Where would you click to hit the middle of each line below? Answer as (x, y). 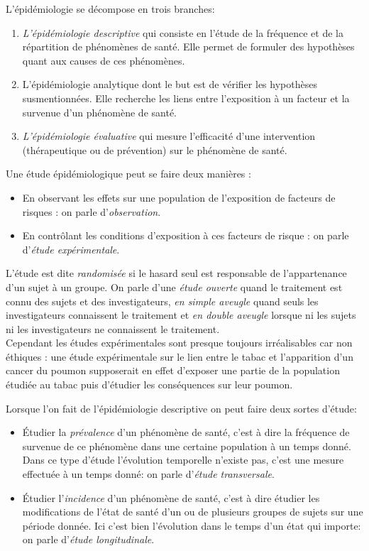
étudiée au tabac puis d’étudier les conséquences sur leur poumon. (149, 384)
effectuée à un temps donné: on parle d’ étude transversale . (148, 474)
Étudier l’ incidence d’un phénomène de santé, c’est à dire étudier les (171, 497)
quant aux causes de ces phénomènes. (104, 60)
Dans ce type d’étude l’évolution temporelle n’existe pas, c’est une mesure (183, 460)
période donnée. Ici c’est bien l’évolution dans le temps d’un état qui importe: (192, 525)
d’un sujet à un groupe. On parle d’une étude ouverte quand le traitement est (174, 287)
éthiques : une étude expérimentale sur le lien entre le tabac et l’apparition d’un (180, 356)
